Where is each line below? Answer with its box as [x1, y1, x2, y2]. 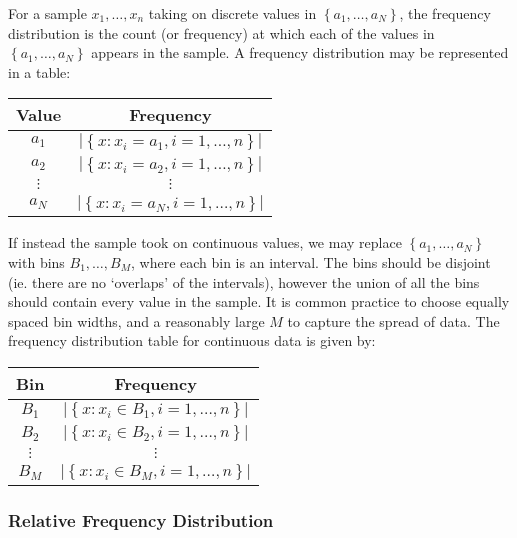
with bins [8, 251, 65, 272]
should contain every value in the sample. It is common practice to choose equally [8, 291, 510, 312]
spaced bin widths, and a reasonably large [8, 310, 265, 331]
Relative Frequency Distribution [8, 507, 274, 532]
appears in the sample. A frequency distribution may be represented [91, 42, 509, 63]
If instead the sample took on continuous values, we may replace [8, 232, 402, 253]
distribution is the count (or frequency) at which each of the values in [8, 22, 435, 43]
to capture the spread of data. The [287, 310, 500, 331]
